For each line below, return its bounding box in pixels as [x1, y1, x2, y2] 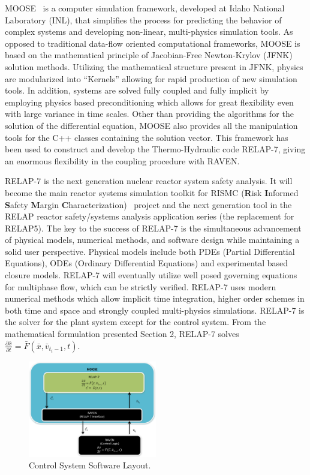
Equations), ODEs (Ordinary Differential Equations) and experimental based [5, 257, 288, 269]
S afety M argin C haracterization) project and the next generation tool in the [5, 198, 292, 211]
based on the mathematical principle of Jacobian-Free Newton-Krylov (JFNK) [5, 49, 293, 61]
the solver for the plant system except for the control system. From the [5, 315, 266, 328]
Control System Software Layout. [29, 459, 151, 471]
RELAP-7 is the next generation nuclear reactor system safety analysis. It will [5, 175, 293, 187]
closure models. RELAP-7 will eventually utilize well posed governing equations [5, 269, 297, 281]
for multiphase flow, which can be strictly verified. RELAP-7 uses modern [5, 280, 276, 293]
